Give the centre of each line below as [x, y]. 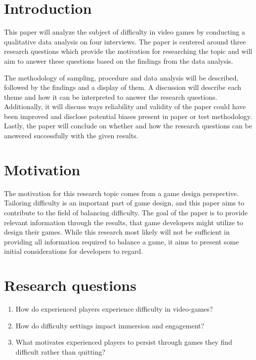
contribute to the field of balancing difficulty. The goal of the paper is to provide [126, 212]
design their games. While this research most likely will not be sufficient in [117, 232]
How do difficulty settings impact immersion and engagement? [110, 325]
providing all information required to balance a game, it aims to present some [122, 241]
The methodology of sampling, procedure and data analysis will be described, [121, 77]
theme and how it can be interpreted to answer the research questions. [111, 97]
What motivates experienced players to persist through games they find [124, 342]
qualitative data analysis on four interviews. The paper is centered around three [125, 41]
